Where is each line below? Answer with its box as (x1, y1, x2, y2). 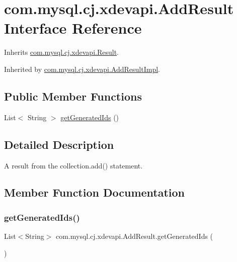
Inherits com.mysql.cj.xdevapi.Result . (4, 47, 119, 57)
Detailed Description (4, 136, 114, 152)
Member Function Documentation (4, 185, 185, 200)
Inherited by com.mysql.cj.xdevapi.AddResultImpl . (4, 63, 160, 74)
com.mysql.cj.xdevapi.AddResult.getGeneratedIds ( (55, 231, 213, 241)
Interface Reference (4, 18, 142, 38)
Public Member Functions (4, 88, 142, 104)
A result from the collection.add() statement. (4, 160, 143, 170)
